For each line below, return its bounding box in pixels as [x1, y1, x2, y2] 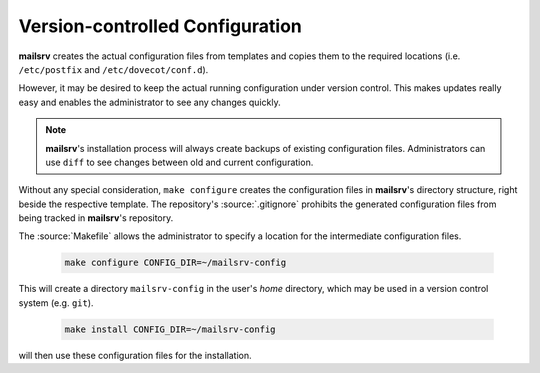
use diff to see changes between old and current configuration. [45, 156, 314, 168]
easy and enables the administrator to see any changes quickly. [18, 96, 281, 108]
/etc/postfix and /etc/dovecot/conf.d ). [18, 63, 209, 75]
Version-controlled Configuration [18, 15, 302, 37]
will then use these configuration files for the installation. [18, 349, 252, 361]
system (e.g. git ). [18, 296, 94, 309]
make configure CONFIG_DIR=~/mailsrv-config [64, 257, 287, 269]
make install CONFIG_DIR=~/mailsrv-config [64, 323, 276, 335]
